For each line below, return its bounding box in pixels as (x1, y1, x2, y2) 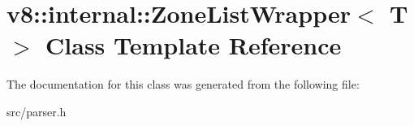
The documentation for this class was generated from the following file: (6, 76, 360, 93)
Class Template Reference (45, 28, 342, 62)
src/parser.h (6, 102, 67, 119)
